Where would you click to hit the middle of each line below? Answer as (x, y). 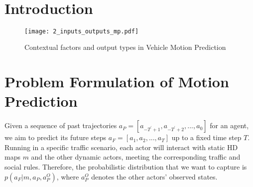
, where (68, 176)
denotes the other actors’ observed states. (154, 176)
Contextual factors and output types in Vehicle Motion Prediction (125, 47)
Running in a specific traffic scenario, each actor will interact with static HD (121, 147)
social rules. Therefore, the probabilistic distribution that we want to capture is (126, 167)
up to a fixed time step (206, 137)
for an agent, (229, 125)
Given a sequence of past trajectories (61, 125)
